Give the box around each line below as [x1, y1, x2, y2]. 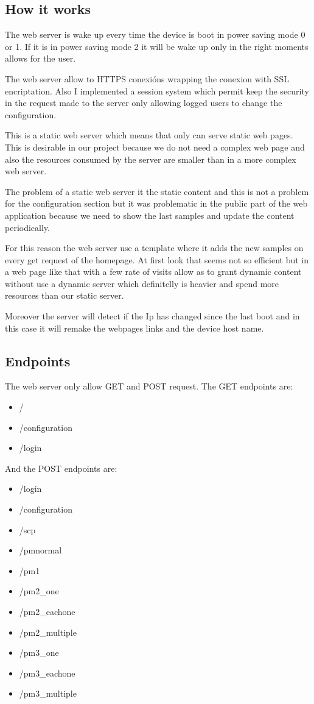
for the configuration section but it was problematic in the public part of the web [5, 197, 308, 210]
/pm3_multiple [19, 687, 77, 700]
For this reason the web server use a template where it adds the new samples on [5, 241, 304, 254]
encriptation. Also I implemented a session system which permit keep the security [5, 84, 309, 97]
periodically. [5, 221, 50, 233]
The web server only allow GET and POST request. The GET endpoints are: [5, 380, 293, 393]
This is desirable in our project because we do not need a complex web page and [5, 140, 305, 153]
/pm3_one [19, 646, 59, 659]
